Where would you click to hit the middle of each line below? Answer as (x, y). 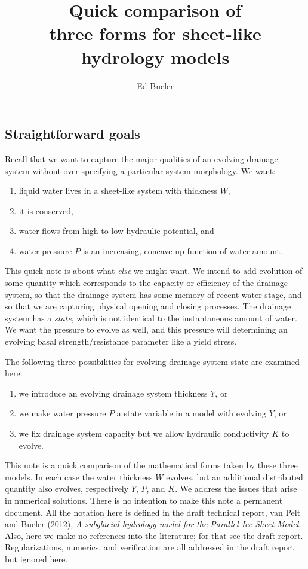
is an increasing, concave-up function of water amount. (182, 250)
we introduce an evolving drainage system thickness (113, 393)
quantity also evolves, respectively (67, 489)
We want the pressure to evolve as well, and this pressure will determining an (146, 329)
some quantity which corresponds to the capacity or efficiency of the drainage (147, 283)
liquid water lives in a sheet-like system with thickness (118, 191)
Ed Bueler (155, 85)
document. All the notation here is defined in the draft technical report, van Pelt (153, 512)
